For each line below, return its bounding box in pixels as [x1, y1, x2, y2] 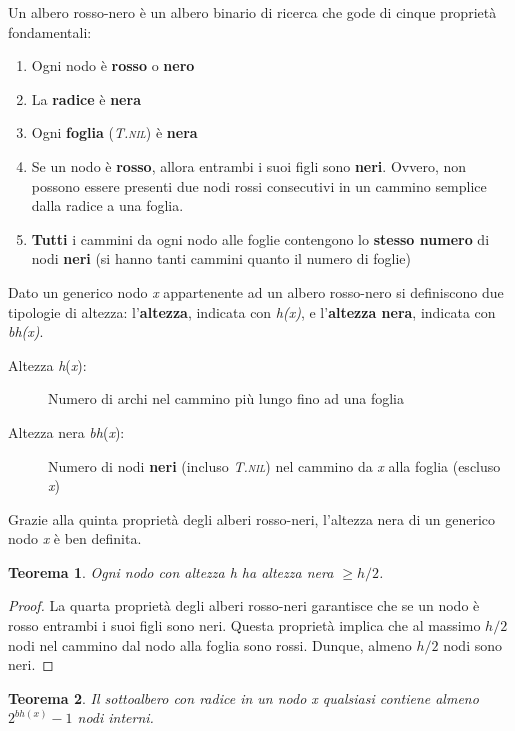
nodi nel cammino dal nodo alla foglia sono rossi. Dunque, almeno [8, 634, 412, 655]
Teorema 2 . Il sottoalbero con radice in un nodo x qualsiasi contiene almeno [8, 687, 479, 708]
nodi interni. [77, 707, 154, 728]
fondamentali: [8, 21, 92, 42]
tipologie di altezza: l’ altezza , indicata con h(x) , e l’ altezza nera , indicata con [8, 301, 496, 322]
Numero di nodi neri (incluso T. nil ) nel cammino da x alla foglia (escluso [48, 455, 501, 476]
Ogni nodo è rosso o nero [31, 55, 195, 76]
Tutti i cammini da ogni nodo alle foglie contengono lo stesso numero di [31, 228, 490, 249]
